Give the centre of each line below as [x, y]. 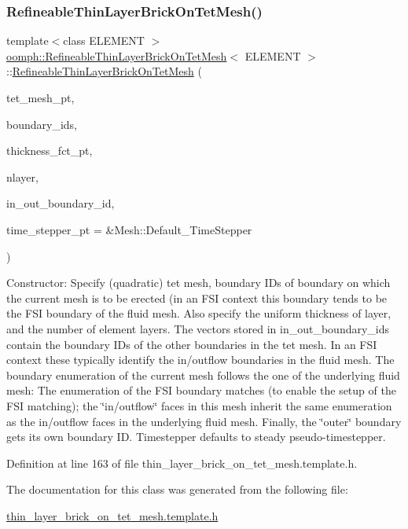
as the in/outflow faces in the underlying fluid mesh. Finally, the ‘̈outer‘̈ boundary [204, 421]
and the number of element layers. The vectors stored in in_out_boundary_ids [198, 328]
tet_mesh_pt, [40, 97]
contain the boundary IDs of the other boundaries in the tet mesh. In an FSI [192, 344]
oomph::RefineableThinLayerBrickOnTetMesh [117, 55]
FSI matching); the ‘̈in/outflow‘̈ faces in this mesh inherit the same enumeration [199, 405]
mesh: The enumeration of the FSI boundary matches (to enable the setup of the [201, 390]
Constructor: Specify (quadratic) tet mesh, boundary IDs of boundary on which [198, 283]
